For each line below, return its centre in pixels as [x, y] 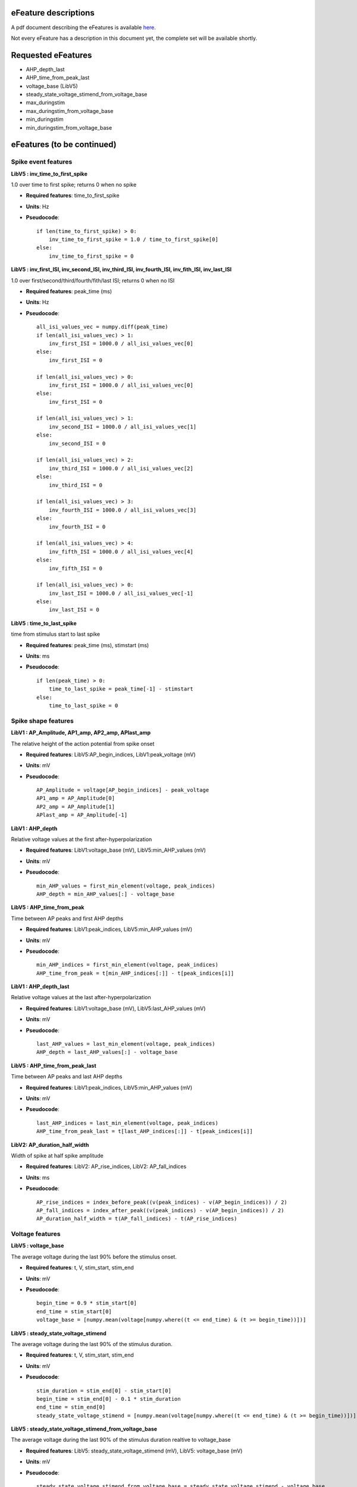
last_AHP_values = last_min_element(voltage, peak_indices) [126, 1044]
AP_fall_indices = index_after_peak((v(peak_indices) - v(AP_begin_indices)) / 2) [160, 1210]
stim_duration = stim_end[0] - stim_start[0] [104, 1391]
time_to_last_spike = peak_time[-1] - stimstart [121, 689]
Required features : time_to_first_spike [73, 196]
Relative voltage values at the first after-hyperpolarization [82, 839]
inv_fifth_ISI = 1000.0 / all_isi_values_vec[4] [121, 551]
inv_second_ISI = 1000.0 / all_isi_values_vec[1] [122, 426]
